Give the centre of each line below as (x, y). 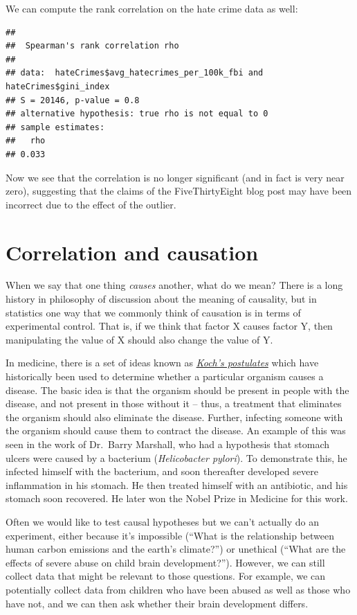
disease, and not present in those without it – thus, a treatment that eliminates (174, 403)
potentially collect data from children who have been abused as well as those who (178, 589)
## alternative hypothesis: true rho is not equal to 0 (137, 114)
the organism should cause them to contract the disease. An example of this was (176, 430)
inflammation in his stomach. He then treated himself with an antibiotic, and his (177, 484)
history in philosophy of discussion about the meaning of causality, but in (161, 299)
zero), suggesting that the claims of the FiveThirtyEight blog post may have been (179, 191)
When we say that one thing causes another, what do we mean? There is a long (174, 285)
